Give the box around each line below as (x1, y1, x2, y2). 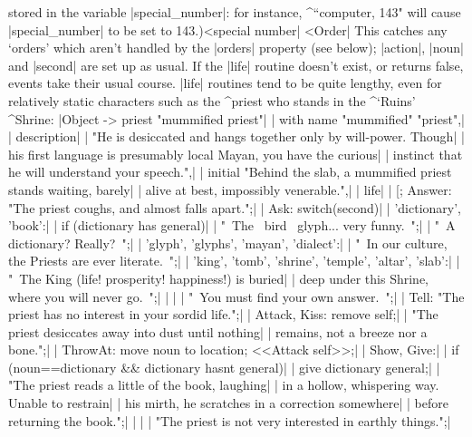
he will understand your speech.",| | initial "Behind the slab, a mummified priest (8, 162, 452, 181)
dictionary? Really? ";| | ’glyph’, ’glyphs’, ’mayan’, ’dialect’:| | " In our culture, (8, 233, 448, 252)
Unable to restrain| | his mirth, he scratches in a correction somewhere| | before (8, 393, 448, 413)
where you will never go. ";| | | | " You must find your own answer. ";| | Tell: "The (8, 286, 465, 306)
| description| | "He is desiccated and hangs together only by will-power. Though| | (8, 127, 465, 146)
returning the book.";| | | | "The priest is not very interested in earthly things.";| (8, 411, 451, 430)
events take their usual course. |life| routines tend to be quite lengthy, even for (8, 73, 442, 92)
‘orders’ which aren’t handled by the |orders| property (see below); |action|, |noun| (8, 38, 465, 57)
